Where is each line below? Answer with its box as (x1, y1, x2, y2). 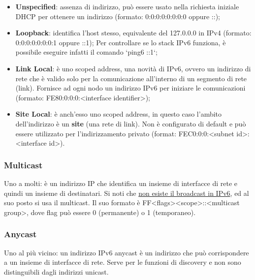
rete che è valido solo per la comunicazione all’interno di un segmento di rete (15, 73, 247, 83)
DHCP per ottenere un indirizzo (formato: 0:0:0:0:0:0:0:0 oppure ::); (15, 11, 220, 21)
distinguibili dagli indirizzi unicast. (4, 266, 109, 277)
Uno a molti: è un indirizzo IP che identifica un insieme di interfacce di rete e (4, 178, 238, 188)
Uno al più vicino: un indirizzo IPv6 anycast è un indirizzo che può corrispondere (4, 247, 249, 257)
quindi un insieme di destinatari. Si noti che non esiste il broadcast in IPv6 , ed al (4, 187, 249, 198)
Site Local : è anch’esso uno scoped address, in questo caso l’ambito (15, 109, 222, 119)
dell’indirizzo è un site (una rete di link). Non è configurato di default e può (15, 118, 246, 128)
